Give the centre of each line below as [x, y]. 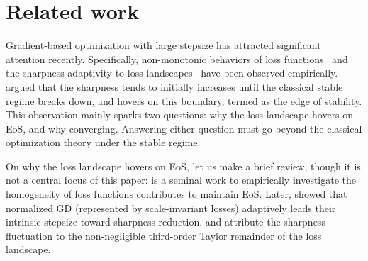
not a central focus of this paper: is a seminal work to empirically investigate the [181, 180]
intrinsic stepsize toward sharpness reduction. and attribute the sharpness [166, 222]
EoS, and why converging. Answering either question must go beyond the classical [184, 128]
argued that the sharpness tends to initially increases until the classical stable [174, 86]
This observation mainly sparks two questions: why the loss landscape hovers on [180, 115]
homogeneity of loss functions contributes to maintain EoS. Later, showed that [177, 194]
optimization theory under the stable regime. [103, 142]
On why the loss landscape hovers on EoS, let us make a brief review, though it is [183, 166]
